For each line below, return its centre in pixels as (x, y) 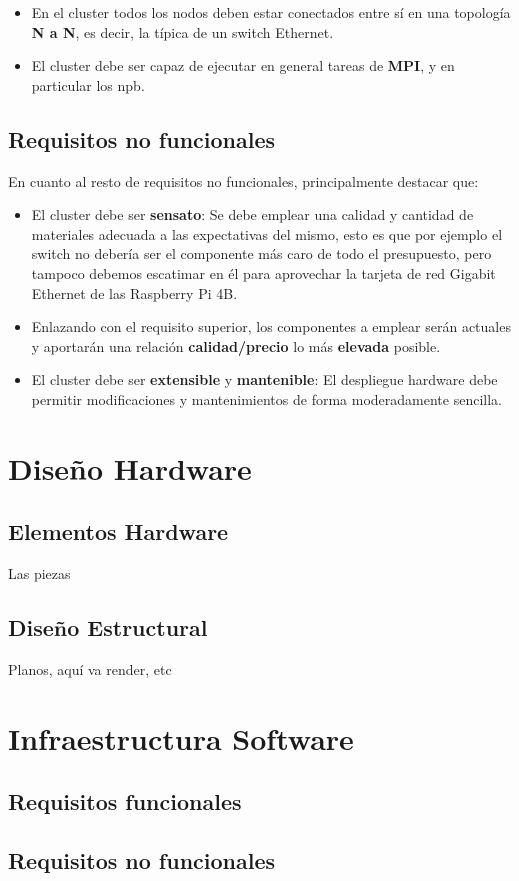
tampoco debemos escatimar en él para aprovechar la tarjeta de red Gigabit (263, 272)
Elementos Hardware (118, 531)
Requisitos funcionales (125, 801)
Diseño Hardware (130, 467)
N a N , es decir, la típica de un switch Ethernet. (182, 31)
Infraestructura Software (181, 737)
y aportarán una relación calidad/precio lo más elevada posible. (236, 345)
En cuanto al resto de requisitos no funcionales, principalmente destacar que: (243, 180)
